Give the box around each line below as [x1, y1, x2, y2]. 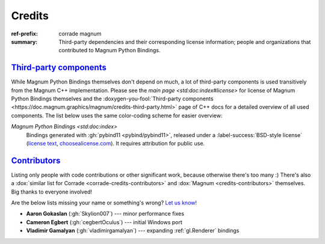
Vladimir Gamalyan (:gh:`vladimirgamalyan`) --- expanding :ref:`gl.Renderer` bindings [26, 227, 240, 234]
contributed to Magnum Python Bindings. [58, 47, 161, 54]
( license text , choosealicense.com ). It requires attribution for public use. [26, 139, 205, 147]
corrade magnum [58, 30, 102, 37]
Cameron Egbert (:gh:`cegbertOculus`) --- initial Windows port [26, 218, 183, 225]
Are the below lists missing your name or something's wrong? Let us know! [11, 199, 197, 207]
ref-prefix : [11, 30, 39, 37]
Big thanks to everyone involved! [11, 188, 93, 195]
